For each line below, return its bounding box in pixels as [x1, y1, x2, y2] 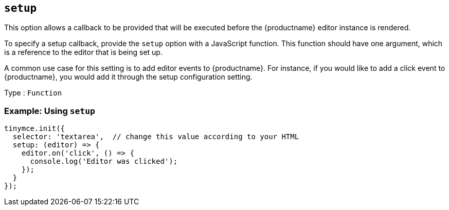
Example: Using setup [4, 105, 95, 116]
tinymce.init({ [4, 124, 65, 133]
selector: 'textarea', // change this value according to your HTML [12, 132, 299, 141]
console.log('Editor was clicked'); [30, 157, 178, 166]
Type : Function [4, 88, 62, 98]
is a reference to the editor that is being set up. [4, 48, 163, 57]
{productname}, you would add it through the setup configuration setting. [4, 72, 253, 82]
